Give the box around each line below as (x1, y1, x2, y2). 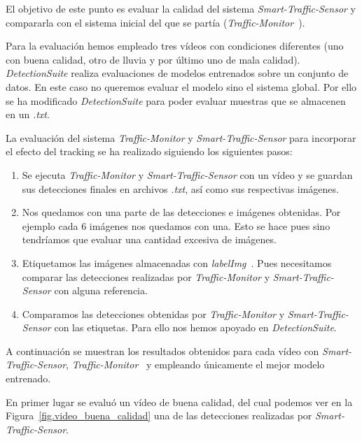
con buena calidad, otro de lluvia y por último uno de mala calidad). (6, 52, 300, 66)
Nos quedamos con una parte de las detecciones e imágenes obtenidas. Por (22, 205, 341, 219)
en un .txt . (6, 107, 50, 122)
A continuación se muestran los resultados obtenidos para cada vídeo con (6, 343, 319, 358)
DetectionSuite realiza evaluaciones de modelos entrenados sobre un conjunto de (6, 66, 349, 80)
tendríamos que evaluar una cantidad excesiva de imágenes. (22, 232, 277, 247)
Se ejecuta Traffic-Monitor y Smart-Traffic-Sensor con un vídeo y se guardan (22, 167, 353, 182)
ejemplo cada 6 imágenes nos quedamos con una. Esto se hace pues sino (22, 218, 330, 233)
